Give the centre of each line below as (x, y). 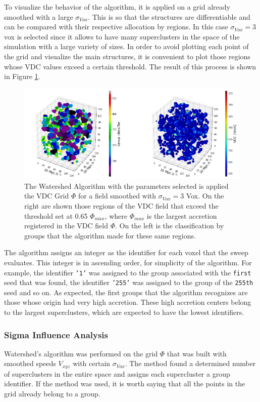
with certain (92, 363)
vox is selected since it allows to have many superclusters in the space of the (122, 36)
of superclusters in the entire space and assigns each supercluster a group (117, 373)
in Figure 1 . (22, 76)
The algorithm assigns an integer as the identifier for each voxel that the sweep (126, 252)
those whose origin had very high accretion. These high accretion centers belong (128, 302)
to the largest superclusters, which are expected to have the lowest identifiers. (124, 312)
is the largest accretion (182, 215)
